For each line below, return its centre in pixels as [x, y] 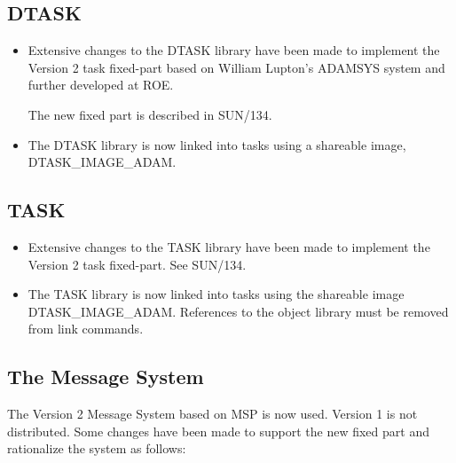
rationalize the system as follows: [97, 448]
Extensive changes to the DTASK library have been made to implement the [234, 50]
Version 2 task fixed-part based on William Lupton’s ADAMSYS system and [236, 67]
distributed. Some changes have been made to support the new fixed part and [218, 431]
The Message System [106, 377]
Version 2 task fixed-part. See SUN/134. [137, 264]
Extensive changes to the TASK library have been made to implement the [229, 246]
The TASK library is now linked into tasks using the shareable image [216, 294]
